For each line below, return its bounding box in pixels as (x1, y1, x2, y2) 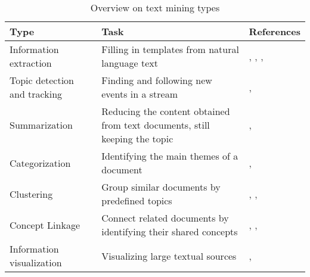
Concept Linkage (10, 217, 80, 232)
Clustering (10, 186, 53, 201)
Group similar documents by (101, 180, 221, 194)
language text (101, 56, 158, 70)
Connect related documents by (101, 211, 229, 225)
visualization (10, 256, 62, 269)
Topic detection (10, 73, 75, 87)
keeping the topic (101, 132, 173, 145)
